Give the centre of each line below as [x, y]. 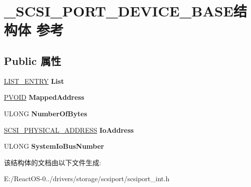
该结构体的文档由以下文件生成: [53, 162]
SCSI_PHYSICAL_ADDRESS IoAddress [69, 130]
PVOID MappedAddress [44, 97]
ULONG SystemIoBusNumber [54, 146]
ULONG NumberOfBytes [46, 113]
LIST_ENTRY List [34, 81]
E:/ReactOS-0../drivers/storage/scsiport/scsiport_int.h [87, 179]
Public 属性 [33, 60]
